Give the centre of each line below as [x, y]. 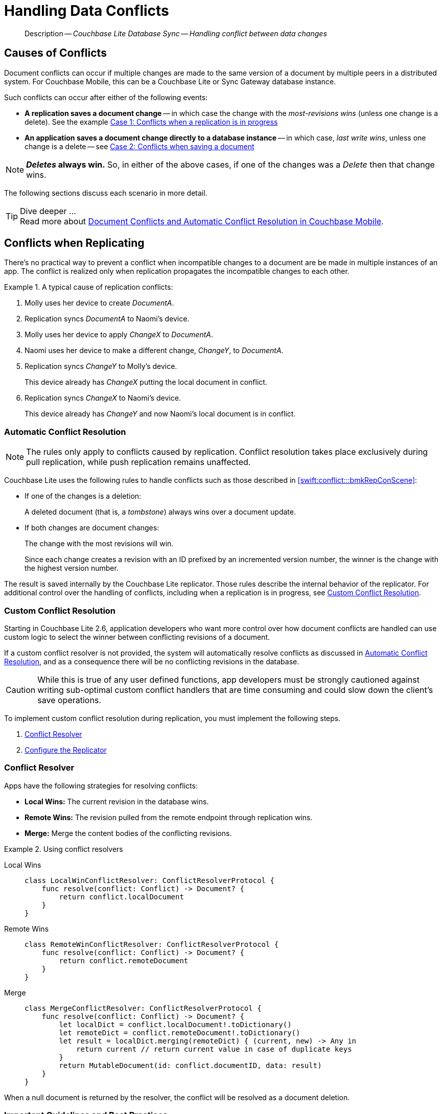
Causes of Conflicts [55, 53]
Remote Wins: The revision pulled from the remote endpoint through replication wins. [169, 817]
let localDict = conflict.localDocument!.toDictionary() [175, 1024]
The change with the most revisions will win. [99, 544]
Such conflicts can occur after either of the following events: [106, 97]
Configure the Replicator [66, 750]
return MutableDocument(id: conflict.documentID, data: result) [190, 1065]
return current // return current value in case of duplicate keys [214, 1049]
